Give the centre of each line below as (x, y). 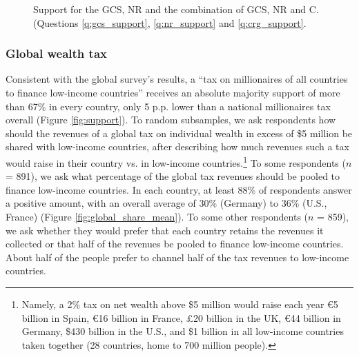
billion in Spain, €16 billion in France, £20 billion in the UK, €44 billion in (181, 317)
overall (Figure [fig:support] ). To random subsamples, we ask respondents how (171, 120)
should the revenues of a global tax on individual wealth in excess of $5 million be (179, 133)
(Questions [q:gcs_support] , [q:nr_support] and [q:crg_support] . (170, 22)
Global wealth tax (56, 53)
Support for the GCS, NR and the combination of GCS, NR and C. (176, 9)
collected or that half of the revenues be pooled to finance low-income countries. (175, 244)
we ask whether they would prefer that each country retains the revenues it (165, 230)
